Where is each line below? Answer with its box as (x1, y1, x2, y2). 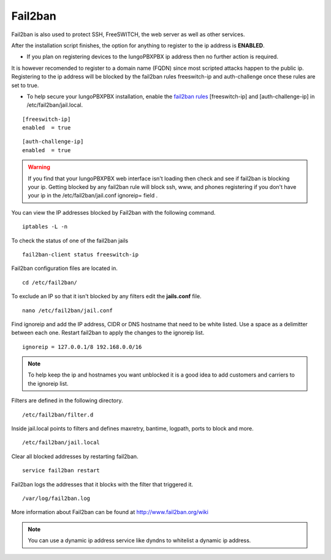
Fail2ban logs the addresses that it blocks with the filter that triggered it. (11, 480, 193, 488)
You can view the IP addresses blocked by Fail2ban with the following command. (11, 209, 216, 216)
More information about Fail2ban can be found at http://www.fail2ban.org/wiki (11, 508, 208, 516)
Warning (28, 163, 50, 171)
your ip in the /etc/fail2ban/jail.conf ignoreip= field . (28, 192, 158, 199)
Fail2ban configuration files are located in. (11, 264, 118, 272)
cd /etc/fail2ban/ (22, 279, 78, 286)
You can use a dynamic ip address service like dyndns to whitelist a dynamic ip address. (28, 537, 251, 544)
